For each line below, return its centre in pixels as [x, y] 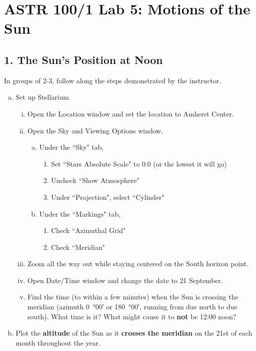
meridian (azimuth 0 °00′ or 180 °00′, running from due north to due [132, 307]
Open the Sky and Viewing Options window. [95, 130]
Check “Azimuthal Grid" [88, 230]
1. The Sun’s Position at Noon [83, 59]
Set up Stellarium [42, 97]
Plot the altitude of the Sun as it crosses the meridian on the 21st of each [134, 333]
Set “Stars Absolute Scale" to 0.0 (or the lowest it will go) [139, 163]
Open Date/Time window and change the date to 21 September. [125, 280]
